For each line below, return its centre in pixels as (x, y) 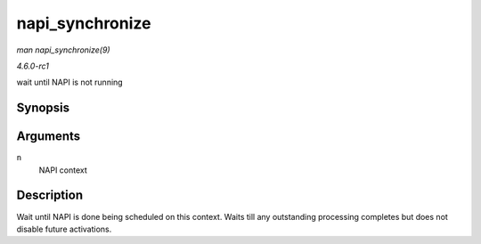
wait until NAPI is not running (70, 82)
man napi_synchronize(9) (63, 50)
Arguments (49, 137)
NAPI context (63, 170)
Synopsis (43, 108)
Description (50, 195)
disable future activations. (64, 229)
